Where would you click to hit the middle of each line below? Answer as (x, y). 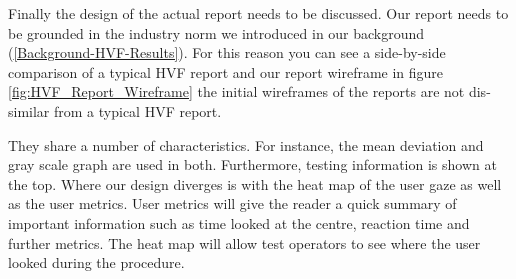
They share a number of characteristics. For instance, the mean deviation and (246, 144)
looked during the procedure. (96, 262)
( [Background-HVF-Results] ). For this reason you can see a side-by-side (227, 52)
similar (29, 110)
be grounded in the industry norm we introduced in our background (216, 32)
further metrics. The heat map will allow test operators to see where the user (244, 242)
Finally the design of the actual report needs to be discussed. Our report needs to (258, 13)
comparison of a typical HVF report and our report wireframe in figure (226, 71)
